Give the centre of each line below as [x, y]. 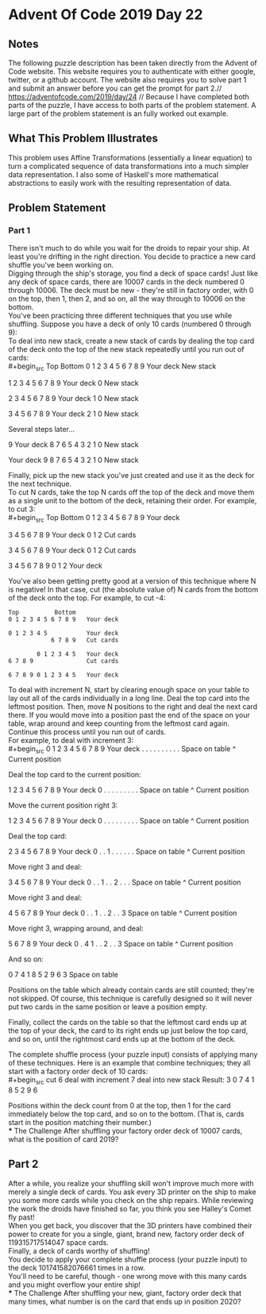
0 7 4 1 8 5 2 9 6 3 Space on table [64, 974]
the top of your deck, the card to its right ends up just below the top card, [128, 1031]
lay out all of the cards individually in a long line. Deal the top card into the [129, 698]
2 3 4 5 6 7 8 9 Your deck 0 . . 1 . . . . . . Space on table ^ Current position [127, 851]
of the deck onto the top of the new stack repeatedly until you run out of [126, 349]
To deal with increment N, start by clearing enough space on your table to [129, 690]
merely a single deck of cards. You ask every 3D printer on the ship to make [132, 1192]
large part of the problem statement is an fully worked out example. [118, 114]
